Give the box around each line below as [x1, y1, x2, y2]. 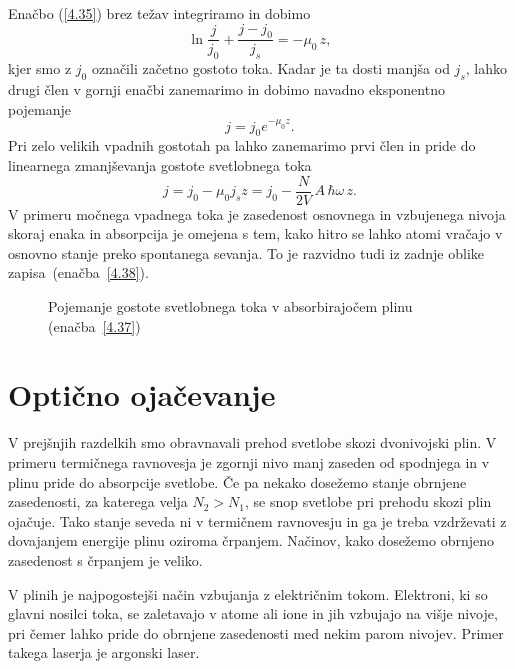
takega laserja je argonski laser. [8, 642, 200, 663]
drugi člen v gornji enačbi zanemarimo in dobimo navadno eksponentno [8, 79, 445, 100]
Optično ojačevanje [8, 374, 276, 415]
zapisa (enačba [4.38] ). [8, 262, 149, 283]
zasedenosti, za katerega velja [8, 491, 188, 512]
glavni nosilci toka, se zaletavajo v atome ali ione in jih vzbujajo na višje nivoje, [8, 603, 498, 624]
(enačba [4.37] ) [48, 315, 141, 336]
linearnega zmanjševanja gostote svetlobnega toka [8, 155, 312, 176]
